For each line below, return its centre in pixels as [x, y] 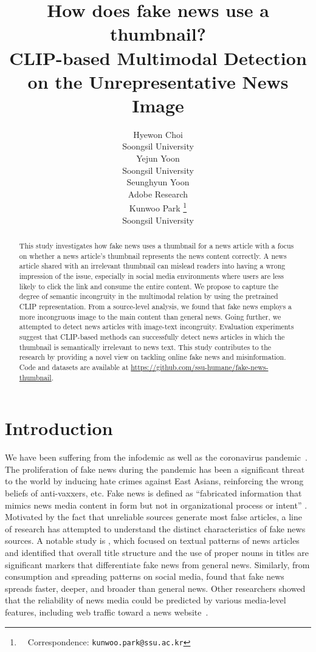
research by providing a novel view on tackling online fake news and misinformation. [153, 357]
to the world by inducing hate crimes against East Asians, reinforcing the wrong [154, 481]
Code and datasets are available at [74, 367]
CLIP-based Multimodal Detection [158, 57]
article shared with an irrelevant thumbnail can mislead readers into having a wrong [152, 266]
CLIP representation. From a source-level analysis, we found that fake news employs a [156, 307]
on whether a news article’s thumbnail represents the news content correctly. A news [153, 256]
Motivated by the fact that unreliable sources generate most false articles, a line [153, 517]
